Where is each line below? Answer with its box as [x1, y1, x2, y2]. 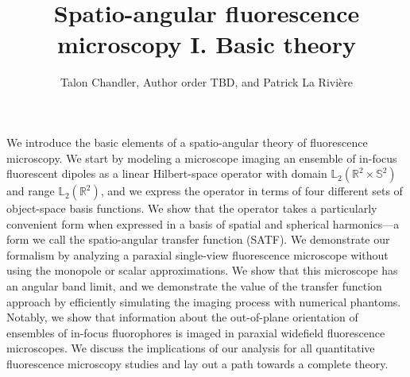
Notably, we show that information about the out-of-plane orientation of [6, 309, 358, 325]
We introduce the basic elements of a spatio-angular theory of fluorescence [6, 133, 368, 150]
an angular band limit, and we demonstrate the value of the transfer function [6, 278, 382, 294]
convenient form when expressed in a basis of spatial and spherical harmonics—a [6, 215, 400, 232]
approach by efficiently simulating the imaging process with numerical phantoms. [6, 293, 401, 310]
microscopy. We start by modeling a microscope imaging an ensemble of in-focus [6, 149, 397, 166]
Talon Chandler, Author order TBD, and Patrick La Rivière [60, 74, 353, 90]
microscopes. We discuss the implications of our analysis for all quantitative [6, 340, 375, 356]
